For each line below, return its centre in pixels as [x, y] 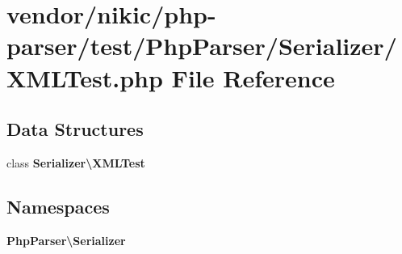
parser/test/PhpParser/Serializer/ [202, 46]
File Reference [253, 77]
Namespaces [58, 206]
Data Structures [75, 129]
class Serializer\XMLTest [76, 162]
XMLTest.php [85, 77]
